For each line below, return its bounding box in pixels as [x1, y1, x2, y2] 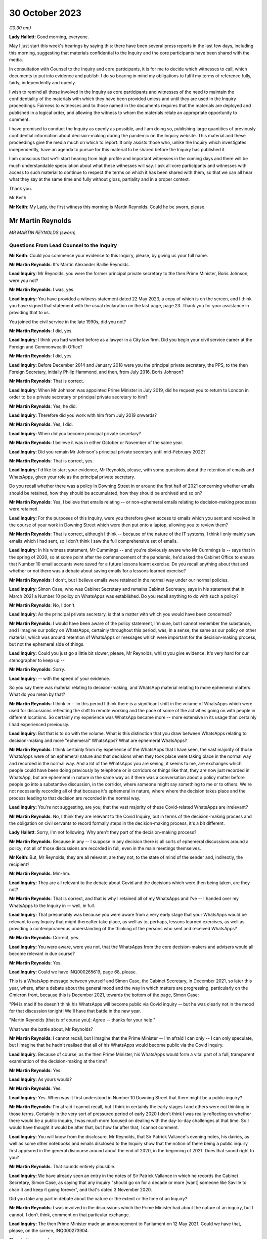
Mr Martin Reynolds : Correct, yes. [9, 935, 80, 941]
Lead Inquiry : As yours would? [9, 1076, 72, 1082]
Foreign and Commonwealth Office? [9, 343, 83, 349]
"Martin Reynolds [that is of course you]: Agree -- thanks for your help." [9, 1017, 156, 1023]
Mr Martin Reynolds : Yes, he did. [9, 403, 77, 409]
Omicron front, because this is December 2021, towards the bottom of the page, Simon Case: [9, 992, 199, 998]
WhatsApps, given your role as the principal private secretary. [9, 474, 135, 480]
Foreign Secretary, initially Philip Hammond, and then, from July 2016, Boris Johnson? [9, 369, 184, 375]
